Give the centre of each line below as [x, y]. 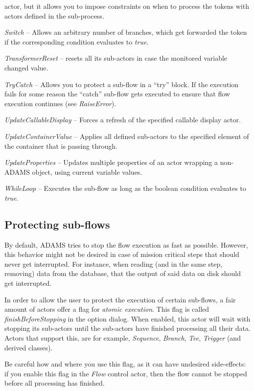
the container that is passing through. [61, 146]
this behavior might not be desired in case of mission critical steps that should [122, 254]
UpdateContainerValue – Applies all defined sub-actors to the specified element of [127, 136]
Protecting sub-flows [57, 224]
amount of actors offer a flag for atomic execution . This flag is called [107, 309]
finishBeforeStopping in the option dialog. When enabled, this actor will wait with [127, 318]
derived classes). [29, 347]
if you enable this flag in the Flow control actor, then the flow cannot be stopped [126, 373]
